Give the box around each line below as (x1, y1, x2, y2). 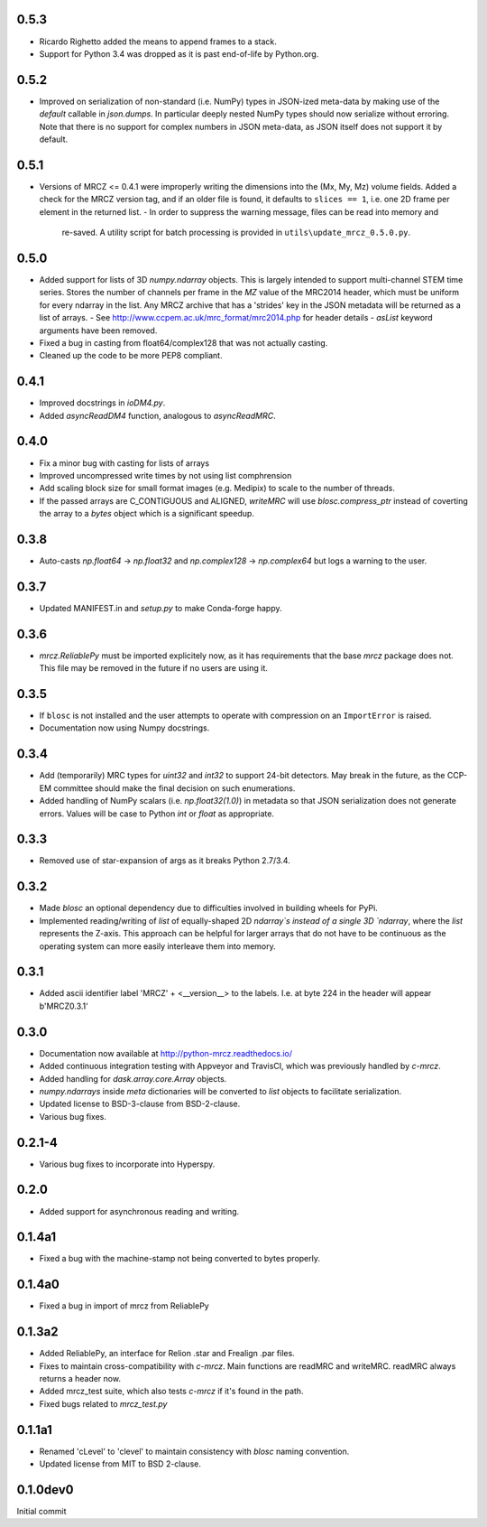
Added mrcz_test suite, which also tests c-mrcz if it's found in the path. (39, 1386, 304, 1397)
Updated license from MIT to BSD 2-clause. (39, 1458, 202, 1469)
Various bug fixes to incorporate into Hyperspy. (39, 1159, 216, 1169)
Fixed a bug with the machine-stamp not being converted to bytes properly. (39, 1253, 320, 1264)
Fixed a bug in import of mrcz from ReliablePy (39, 1300, 209, 1311)
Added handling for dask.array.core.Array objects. (39, 1073, 227, 1084)
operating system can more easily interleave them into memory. (39, 940, 277, 952)
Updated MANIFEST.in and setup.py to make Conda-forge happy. (39, 602, 282, 613)
